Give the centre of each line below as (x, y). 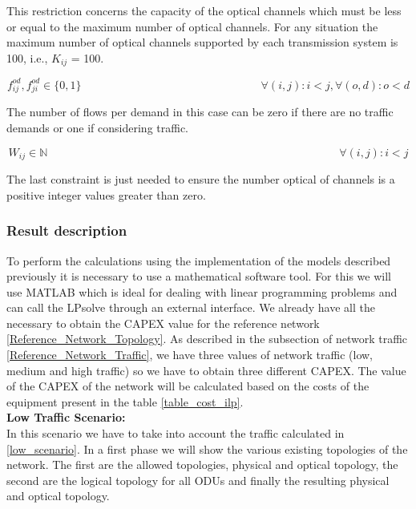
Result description (67, 230)
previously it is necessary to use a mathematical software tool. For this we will (199, 276)
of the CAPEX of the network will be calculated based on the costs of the (188, 386)
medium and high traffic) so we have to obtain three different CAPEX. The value (206, 370)
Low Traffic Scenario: (66, 417)
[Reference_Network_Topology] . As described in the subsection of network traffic (207, 339)
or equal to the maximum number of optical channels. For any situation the (192, 26)
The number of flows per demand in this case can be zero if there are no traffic (200, 112)
